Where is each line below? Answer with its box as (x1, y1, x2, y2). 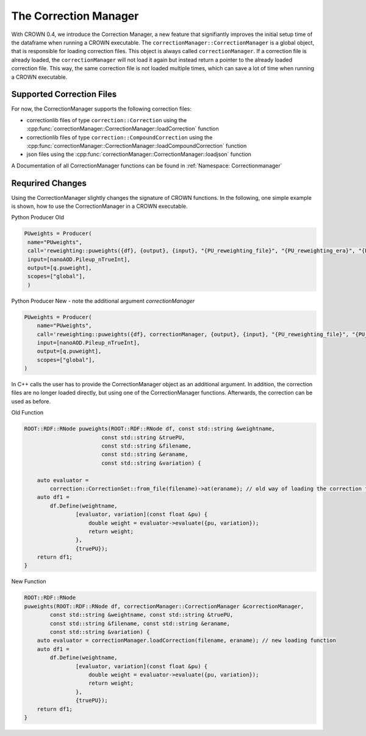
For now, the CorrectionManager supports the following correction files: (11, 105, 192, 112)
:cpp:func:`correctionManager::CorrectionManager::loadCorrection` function (26, 125, 219, 133)
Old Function (11, 409, 44, 416)
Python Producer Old (11, 214, 64, 221)
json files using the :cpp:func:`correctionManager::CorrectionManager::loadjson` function (26, 150, 251, 158)
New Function (11, 578, 46, 585)
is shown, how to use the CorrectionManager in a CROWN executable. (11, 202, 188, 210)
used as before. (11, 397, 51, 405)
